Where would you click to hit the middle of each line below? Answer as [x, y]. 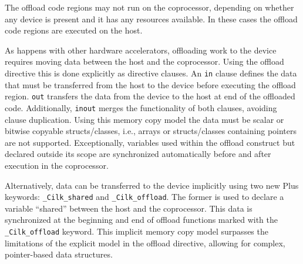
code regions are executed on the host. [74, 30]
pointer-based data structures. [59, 254]
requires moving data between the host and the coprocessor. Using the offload [144, 61]
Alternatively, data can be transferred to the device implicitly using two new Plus [152, 185]
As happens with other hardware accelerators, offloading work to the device [141, 50]
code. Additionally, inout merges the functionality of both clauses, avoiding [141, 107]
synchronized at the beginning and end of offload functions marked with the [141, 220]
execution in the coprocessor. [57, 165]
